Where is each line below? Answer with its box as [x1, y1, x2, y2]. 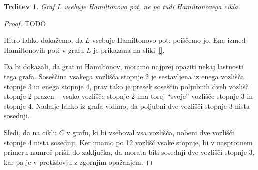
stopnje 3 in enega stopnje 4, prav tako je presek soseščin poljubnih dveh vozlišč [4, 81, 249, 91]
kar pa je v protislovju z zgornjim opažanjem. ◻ [4, 156, 153, 167]
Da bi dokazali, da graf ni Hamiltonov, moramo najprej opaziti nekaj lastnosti [4, 61, 243, 72]
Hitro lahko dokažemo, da [4, 35, 83, 45]
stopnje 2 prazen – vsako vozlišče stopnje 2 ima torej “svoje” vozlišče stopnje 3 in [4, 91, 253, 101]
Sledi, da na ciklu [4, 127, 57, 137]
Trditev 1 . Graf [4, 1, 55, 11]
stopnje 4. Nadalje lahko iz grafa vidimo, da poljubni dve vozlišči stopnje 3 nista [4, 100, 250, 111]
